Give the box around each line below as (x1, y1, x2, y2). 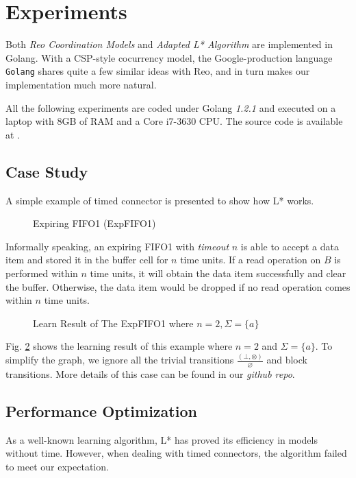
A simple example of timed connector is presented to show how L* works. (5, 193, 314, 207)
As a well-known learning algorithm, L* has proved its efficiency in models (5, 432, 318, 446)
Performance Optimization (5, 401, 197, 422)
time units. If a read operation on (180, 252, 321, 267)
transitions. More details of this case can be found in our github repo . (5, 367, 295, 381)
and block (266, 352, 307, 367)
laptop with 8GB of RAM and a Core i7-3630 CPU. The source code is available (5, 114, 343, 128)
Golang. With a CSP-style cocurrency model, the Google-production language (5, 50, 333, 64)
